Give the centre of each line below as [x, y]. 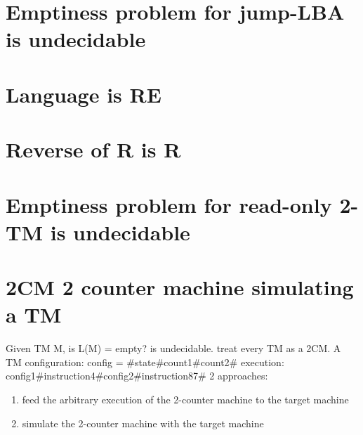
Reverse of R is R [93, 149]
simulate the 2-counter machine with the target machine [143, 423]
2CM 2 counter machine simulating [180, 287]
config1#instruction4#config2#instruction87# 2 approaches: [137, 376]
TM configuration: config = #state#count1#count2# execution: [145, 362]
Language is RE [84, 94]
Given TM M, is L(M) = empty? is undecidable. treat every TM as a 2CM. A [173, 348]
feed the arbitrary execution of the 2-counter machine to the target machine [185, 399]
